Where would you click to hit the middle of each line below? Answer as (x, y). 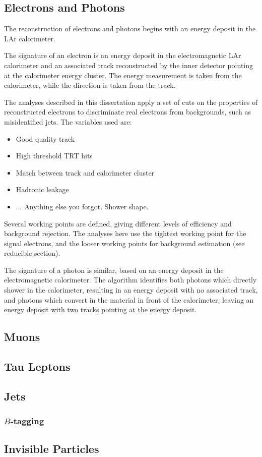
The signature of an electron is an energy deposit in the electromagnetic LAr (123, 55)
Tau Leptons (37, 366)
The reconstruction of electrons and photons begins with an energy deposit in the (130, 28)
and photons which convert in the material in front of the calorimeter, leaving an (129, 299)
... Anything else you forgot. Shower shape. (82, 206)
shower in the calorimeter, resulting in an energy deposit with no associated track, (131, 290)
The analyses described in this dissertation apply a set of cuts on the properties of (131, 102)
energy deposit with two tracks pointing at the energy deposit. (101, 309)
